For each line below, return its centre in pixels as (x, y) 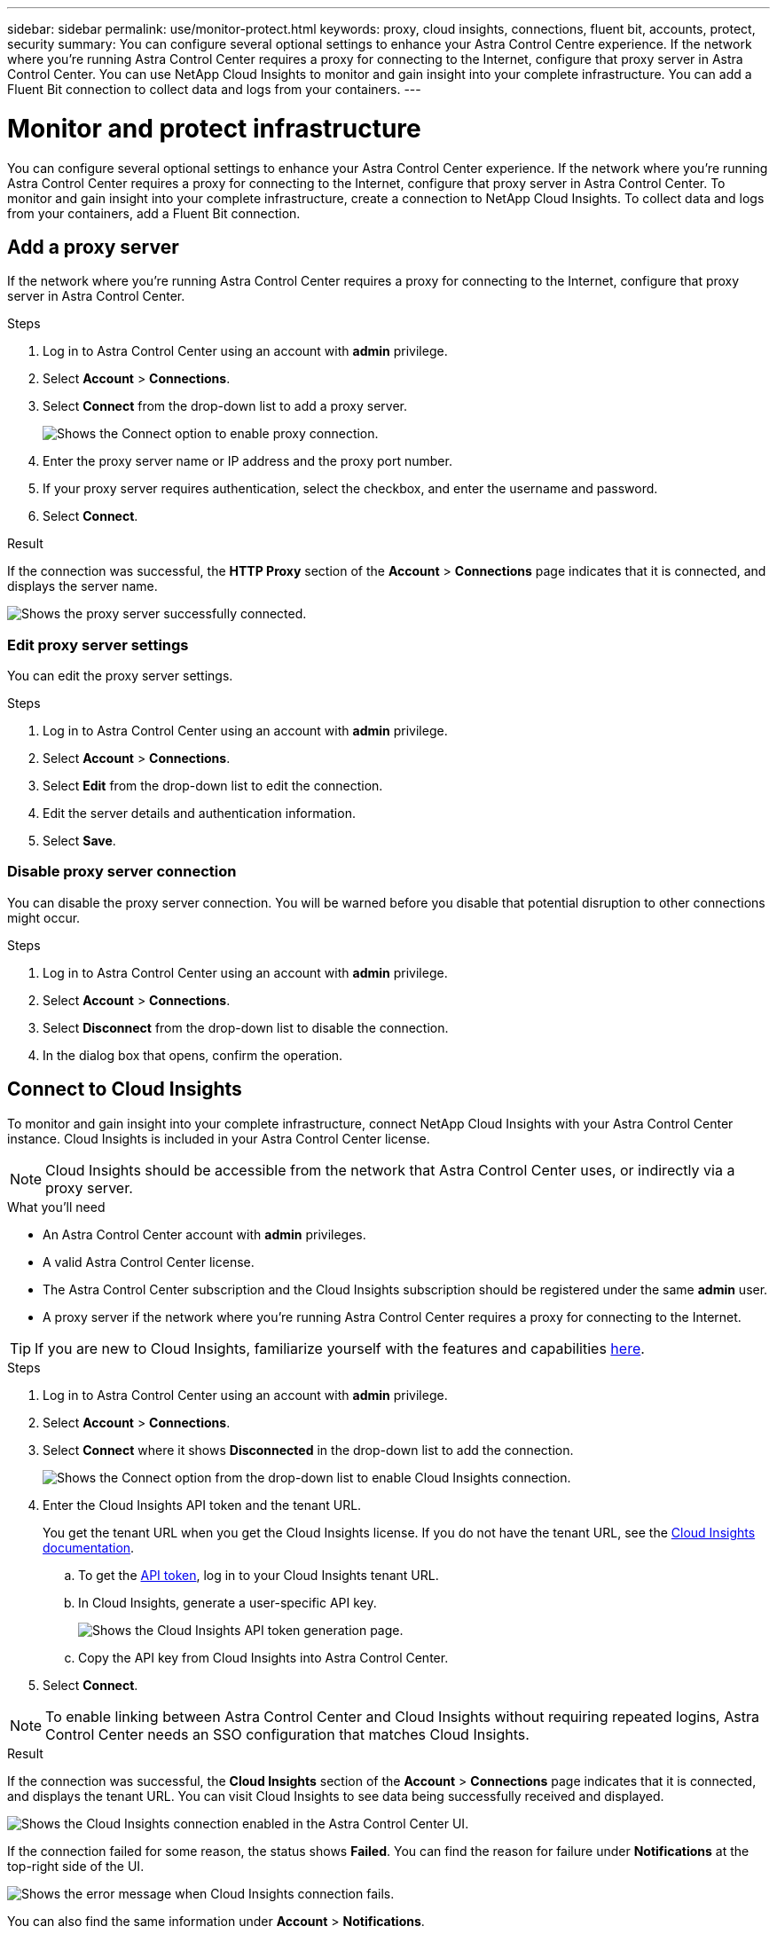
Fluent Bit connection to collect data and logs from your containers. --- (214, 89)
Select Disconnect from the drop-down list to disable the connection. (246, 1027)
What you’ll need (56, 1207)
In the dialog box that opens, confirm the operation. (193, 1055)
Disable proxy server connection (122, 872)
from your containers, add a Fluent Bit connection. (154, 213)
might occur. (44, 917)
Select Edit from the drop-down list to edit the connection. (213, 786)
